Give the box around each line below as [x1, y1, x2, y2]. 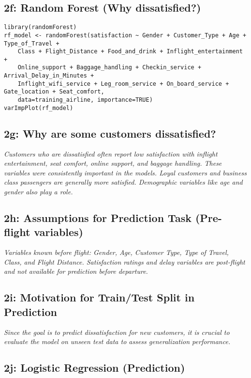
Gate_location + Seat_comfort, [4, 88, 104, 95]
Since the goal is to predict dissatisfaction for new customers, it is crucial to [4, 327, 230, 337]
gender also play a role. [4, 187, 73, 196]
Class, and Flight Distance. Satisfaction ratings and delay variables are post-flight [4, 256, 245, 267]
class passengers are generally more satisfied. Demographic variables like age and [4, 177, 243, 187]
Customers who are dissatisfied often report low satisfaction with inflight [4, 148, 218, 158]
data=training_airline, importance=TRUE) [17, 96, 153, 104]
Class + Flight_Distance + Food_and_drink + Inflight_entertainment [17, 48, 243, 55]
